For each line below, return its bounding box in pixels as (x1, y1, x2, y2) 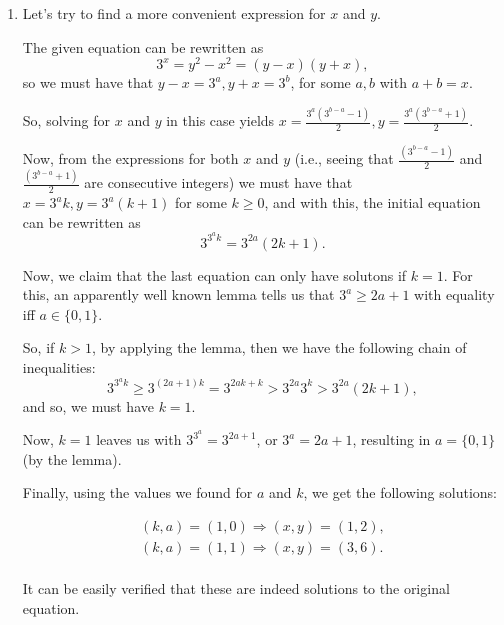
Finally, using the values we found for (22, 482, 253, 503)
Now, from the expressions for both (22, 148, 239, 169)
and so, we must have (22, 395, 154, 416)
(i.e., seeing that (294, 148, 394, 169)
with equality (414, 284, 495, 305)
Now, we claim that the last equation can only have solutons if (22, 264, 407, 285)
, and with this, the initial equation (264, 192, 481, 213)
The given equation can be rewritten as (22, 36, 264, 57)
